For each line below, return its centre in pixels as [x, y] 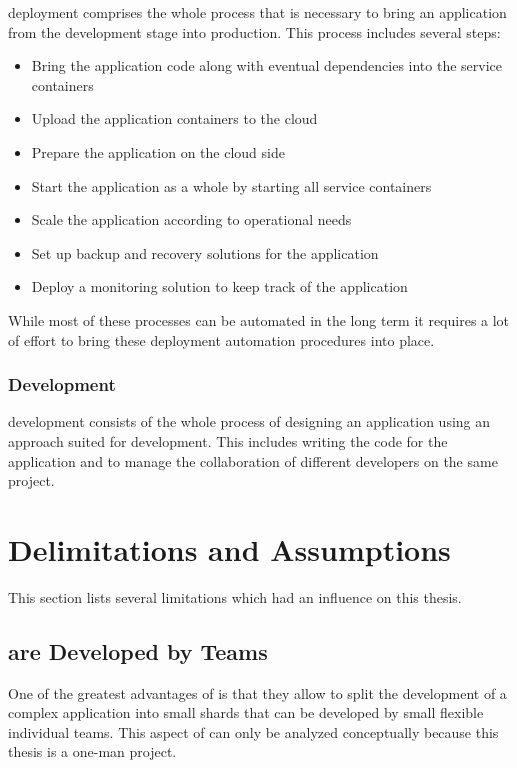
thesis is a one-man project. [92, 751]
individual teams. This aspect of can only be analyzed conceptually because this [253, 731]
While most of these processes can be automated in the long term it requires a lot [259, 319]
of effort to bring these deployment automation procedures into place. [221, 339]
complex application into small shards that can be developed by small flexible [246, 712]
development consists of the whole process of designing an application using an [249, 421]
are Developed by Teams [138, 650]
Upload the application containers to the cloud [174, 118]
